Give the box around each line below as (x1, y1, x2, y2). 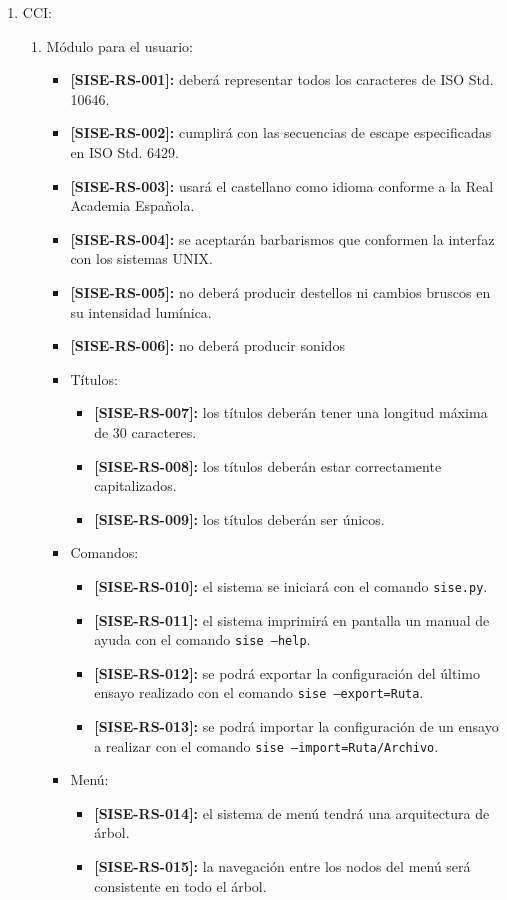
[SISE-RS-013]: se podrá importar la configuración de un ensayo (94, 716, 499, 737)
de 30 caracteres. (94, 421, 197, 442)
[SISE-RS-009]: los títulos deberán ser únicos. (94, 508, 385, 529)
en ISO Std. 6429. (70, 141, 179, 162)
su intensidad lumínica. (70, 301, 212, 322)
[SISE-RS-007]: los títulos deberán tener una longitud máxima (94, 402, 488, 423)
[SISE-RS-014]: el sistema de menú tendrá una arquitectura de (94, 802, 490, 823)
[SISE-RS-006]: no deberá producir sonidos (70, 335, 345, 356)
